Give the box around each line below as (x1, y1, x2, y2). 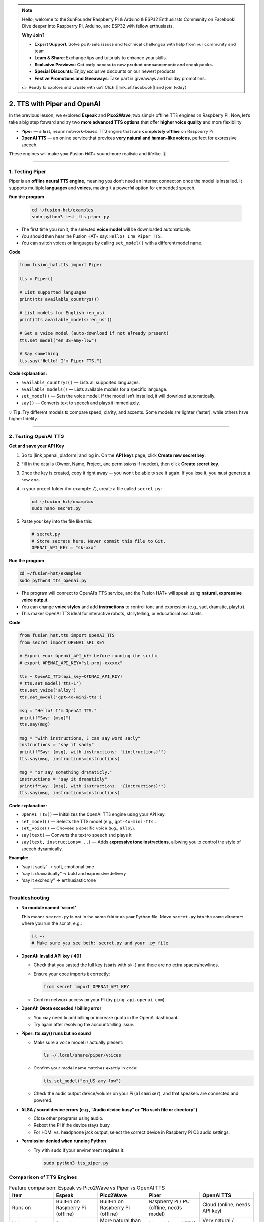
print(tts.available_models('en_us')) (19, 317, 112, 323)
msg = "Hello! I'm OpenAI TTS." (19, 708, 97, 714)
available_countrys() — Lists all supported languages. (21, 379, 140, 386)
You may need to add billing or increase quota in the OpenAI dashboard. (33, 1014, 179, 1020)
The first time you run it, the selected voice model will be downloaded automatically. (21, 226, 192, 232)
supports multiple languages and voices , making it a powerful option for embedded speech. (9, 185, 196, 191)
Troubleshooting (9, 895, 50, 901)
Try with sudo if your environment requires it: (33, 1147, 125, 1153)
